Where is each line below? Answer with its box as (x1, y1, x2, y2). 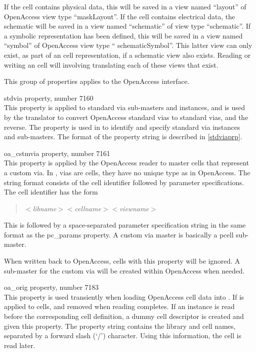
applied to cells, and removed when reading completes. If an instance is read (4, 301, 235, 312)
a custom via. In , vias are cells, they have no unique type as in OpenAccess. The (4, 167, 251, 177)
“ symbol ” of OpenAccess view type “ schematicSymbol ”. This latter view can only (4, 40, 253, 50)
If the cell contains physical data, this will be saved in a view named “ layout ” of (4, 1, 247, 11)
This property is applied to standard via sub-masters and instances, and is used (4, 102, 245, 113)
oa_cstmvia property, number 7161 (4, 148, 110, 158)
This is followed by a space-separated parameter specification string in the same (4, 220, 246, 230)
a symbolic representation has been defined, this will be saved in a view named (4, 30, 243, 40)
